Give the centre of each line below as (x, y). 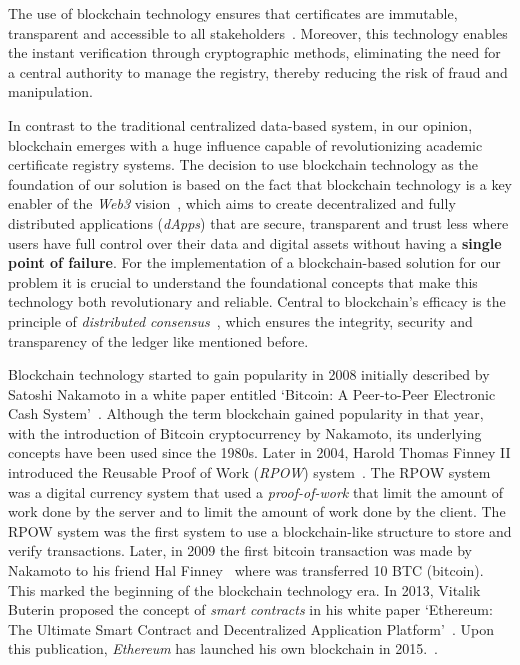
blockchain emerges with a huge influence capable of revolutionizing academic (245, 144)
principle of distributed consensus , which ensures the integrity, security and (240, 320)
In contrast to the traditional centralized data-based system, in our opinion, (240, 124)
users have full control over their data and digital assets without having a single (255, 242)
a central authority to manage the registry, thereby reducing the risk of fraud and (258, 71)
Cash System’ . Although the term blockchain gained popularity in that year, (246, 413)
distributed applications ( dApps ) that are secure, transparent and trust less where (258, 222)
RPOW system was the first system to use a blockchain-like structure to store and (260, 530)
